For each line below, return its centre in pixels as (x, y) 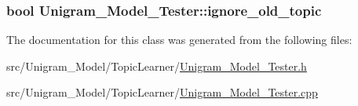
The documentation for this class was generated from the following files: (179, 40)
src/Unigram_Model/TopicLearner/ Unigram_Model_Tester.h (157, 66)
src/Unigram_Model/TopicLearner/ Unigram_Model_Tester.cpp (162, 92)
